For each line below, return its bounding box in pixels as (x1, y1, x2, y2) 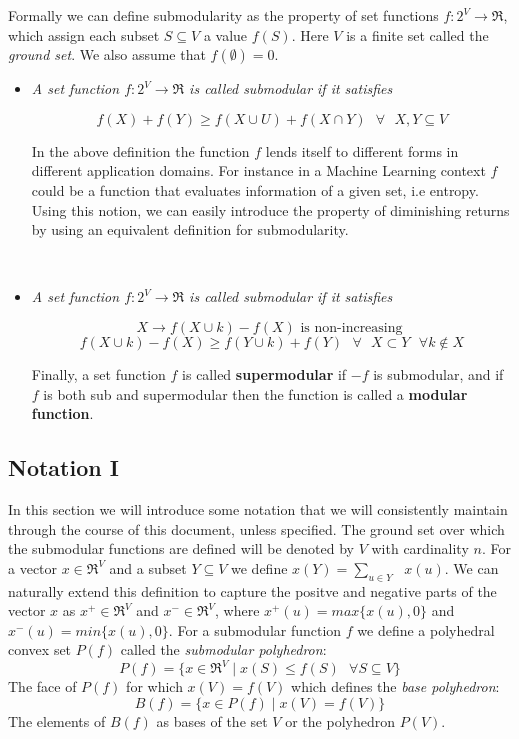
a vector (8, 557, 58, 578)
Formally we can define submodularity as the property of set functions (8, 5, 439, 25)
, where (215, 600, 260, 621)
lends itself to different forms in (265, 140, 459, 161)
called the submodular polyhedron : (120, 639, 327, 660)
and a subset (109, 557, 187, 578)
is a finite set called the (346, 24, 489, 45)
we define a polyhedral (357, 619, 495, 640)
